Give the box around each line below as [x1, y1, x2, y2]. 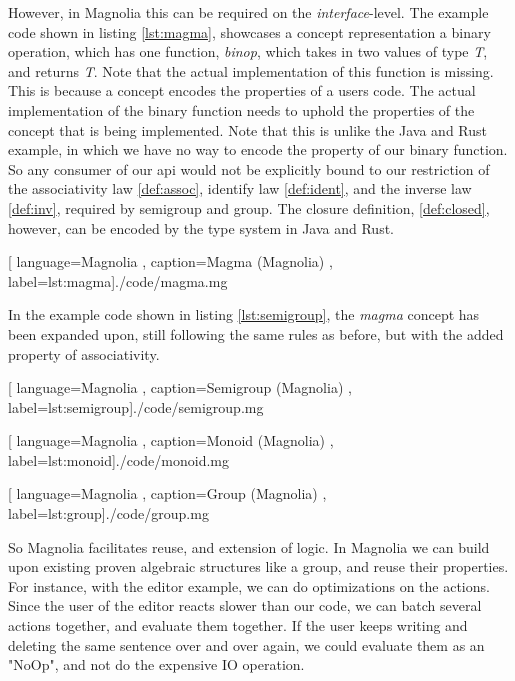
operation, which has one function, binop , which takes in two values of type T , [8, 41, 488, 62]
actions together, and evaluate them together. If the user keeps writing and [8, 615, 468, 636]
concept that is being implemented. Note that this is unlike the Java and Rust [8, 119, 488, 140]
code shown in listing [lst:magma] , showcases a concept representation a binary [8, 21, 491, 42]
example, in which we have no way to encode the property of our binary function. [8, 139, 508, 160]
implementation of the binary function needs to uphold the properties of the [8, 99, 475, 120]
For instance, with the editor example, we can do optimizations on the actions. [8, 575, 490, 596]
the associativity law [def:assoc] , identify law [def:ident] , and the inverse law [8, 178, 472, 199]
